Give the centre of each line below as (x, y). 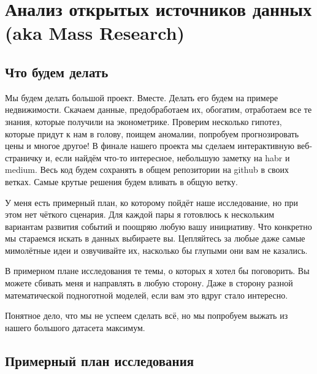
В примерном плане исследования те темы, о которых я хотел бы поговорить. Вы (157, 271)
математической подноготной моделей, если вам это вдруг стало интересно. (147, 295)
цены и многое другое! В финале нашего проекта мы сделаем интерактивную (150, 146)
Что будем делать (57, 71)
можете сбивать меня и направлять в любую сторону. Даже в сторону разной (149, 283)
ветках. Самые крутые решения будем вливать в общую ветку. (121, 181)
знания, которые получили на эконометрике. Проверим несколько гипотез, (143, 121)
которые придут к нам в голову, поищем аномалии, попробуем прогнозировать (152, 133)
